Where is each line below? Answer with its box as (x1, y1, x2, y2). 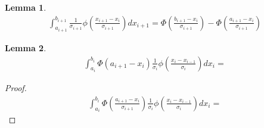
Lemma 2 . (5, 42, 46, 54)
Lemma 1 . (5, 1, 46, 13)
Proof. (5, 82, 27, 94)
